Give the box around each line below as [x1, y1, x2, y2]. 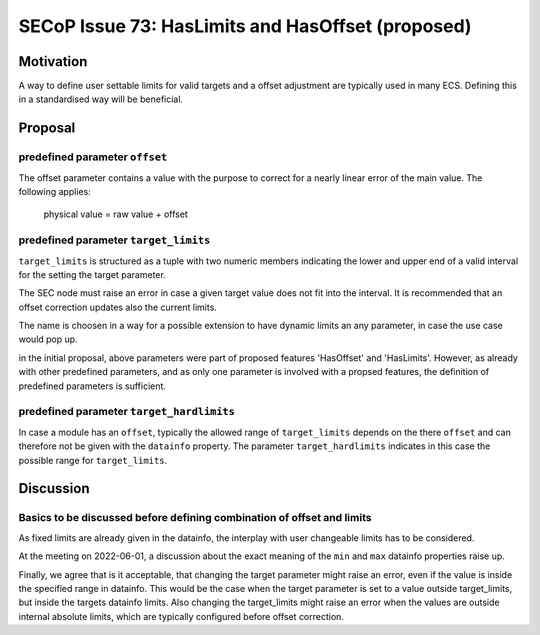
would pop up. [18, 333, 79, 345]
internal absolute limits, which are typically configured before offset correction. [18, 610, 345, 622]
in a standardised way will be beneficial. [18, 93, 184, 105]
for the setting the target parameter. [18, 268, 167, 280]
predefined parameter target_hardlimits [18, 405, 235, 419]
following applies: [18, 186, 92, 197]
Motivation [18, 53, 88, 70]
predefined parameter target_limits [18, 233, 211, 247]
